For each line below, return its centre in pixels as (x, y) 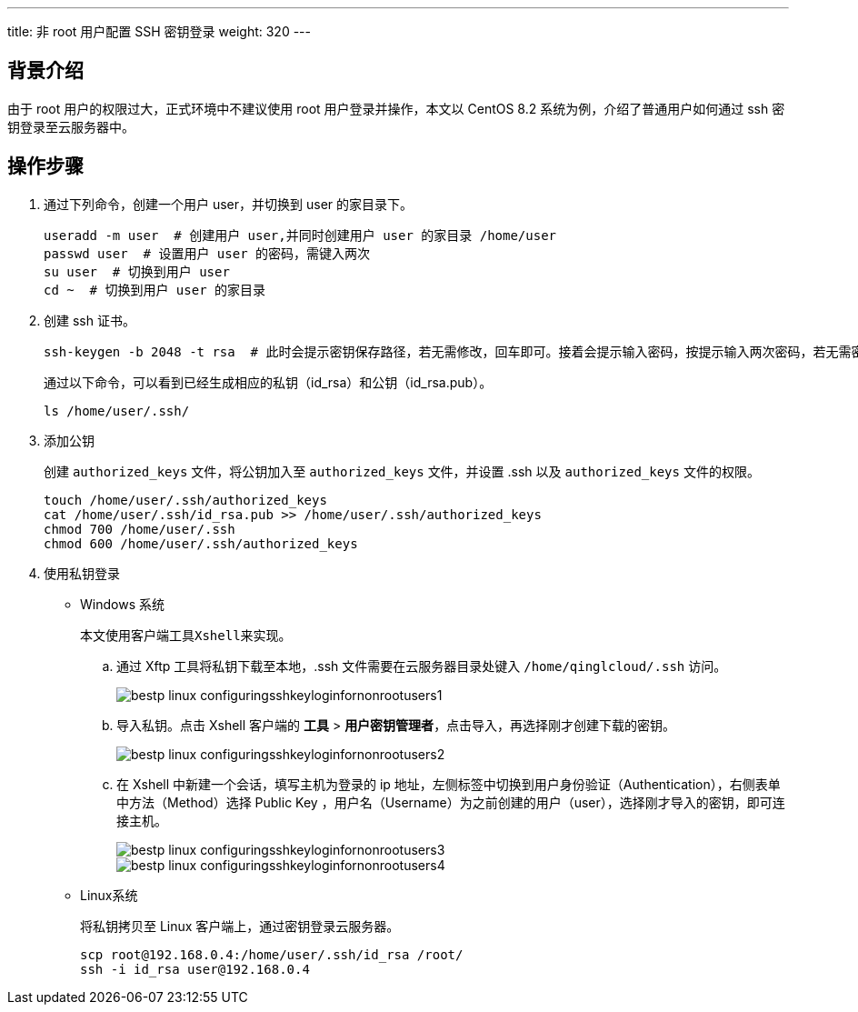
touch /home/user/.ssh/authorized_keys (185, 500)
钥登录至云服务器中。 (71, 126)
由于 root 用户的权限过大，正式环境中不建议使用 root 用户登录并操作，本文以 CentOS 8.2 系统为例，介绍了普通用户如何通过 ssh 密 (396, 108)
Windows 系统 (122, 604)
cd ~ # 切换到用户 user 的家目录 (155, 290)
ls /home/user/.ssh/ (117, 411)
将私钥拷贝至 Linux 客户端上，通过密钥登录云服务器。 (240, 926)
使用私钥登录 (82, 573)
